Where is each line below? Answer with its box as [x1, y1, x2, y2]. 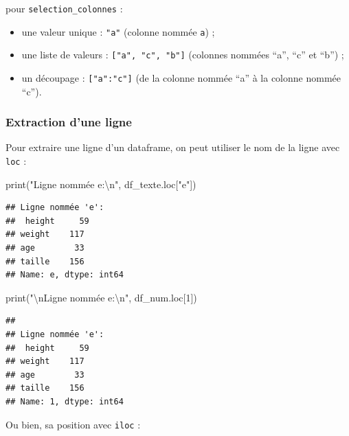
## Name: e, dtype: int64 [5, 270, 124, 280]
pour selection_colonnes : [5, 1, 123, 15]
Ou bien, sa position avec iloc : [5, 417, 141, 431]
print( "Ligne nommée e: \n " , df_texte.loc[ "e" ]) [5, 176, 196, 191]
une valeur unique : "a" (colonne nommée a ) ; [21, 24, 215, 38]
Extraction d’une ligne [5, 113, 132, 130]
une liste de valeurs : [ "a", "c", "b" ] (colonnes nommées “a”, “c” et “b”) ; [21, 47, 344, 62]
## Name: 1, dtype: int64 [5, 397, 124, 406]
